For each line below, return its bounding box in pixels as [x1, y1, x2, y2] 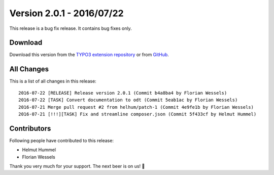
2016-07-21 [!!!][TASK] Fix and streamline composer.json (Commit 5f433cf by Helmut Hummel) [18, 111, 257, 117]
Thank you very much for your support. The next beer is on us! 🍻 [9, 163, 145, 169]
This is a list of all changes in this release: [9, 78, 96, 84]
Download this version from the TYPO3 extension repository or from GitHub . [9, 52, 169, 58]
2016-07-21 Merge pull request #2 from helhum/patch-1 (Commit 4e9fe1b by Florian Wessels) [18, 104, 254, 110]
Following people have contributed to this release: [9, 137, 114, 144]
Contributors [9, 124, 51, 133]
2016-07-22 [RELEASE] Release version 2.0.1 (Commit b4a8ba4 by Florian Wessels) [18, 90, 227, 96]
